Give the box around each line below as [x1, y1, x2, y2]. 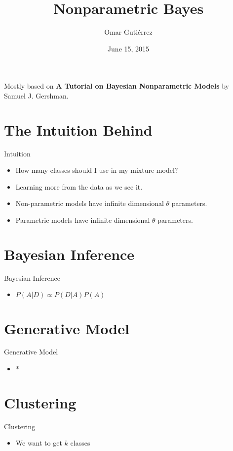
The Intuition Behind [4, 119, 153, 140]
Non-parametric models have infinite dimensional [15, 198, 164, 208]
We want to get [15, 438, 62, 448]
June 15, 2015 [107, 43, 150, 53]
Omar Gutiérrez [104, 27, 153, 37]
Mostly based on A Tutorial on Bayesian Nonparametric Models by [4, 81, 230, 91]
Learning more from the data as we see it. [15, 181, 143, 192]
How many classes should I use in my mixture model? [15, 165, 178, 175]
